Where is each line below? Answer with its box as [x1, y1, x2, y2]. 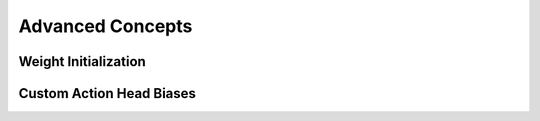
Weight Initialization [18, 53, 147, 70]
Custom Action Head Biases [18, 85, 197, 102]
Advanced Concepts [18, 15, 193, 37]
